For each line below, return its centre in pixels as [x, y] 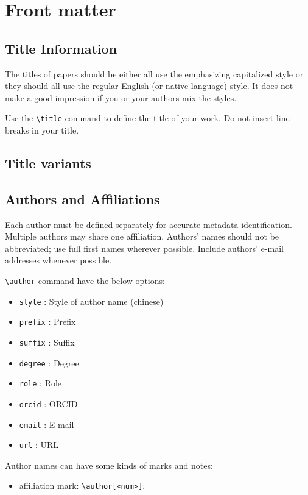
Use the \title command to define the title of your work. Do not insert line [147, 118]
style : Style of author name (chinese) [91, 301]
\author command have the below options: [85, 280]
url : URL [39, 445]
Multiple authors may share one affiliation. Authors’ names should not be [142, 236]
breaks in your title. [42, 130]
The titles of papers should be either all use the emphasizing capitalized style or [154, 73]
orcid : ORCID [48, 403]
